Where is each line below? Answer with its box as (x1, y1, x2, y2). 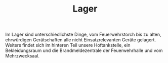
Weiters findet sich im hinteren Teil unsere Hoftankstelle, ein (5, 42, 131, 48)
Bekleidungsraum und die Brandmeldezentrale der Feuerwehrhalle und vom (5, 47, 163, 53)
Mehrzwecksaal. (5, 53, 39, 59)
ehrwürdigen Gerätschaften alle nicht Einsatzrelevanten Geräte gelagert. (5, 37, 156, 43)
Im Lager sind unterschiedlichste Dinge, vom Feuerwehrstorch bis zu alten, (5, 31, 161, 38)
